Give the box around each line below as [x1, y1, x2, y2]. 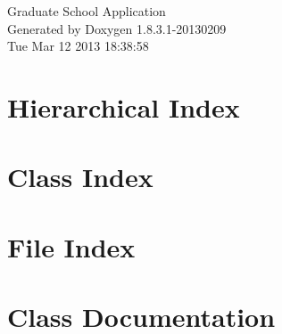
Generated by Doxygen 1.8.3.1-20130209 [7, 19, 227, 37]
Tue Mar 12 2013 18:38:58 [7, 37, 149, 55]
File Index [7, 228, 136, 265]
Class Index [7, 159, 153, 195]
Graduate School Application [7, 2, 166, 20]
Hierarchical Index [7, 88, 240, 125]
